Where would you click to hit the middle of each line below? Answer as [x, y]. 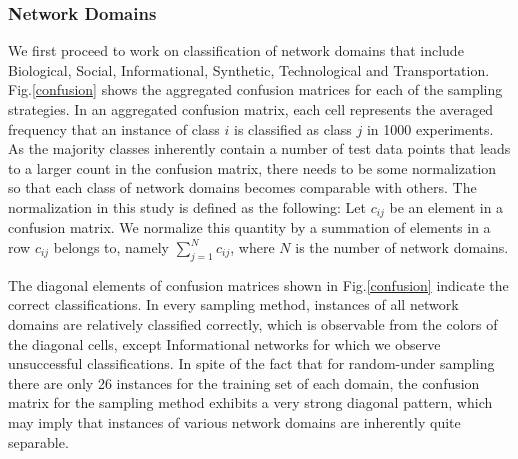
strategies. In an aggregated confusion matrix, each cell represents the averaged [251, 109]
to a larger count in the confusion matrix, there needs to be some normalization [252, 167]
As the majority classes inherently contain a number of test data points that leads [259, 148]
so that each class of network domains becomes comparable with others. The [242, 187]
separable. [38, 441]
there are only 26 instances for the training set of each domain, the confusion [244, 382]
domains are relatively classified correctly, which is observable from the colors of [253, 324]
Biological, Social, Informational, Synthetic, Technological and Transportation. [249, 69]
